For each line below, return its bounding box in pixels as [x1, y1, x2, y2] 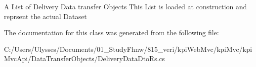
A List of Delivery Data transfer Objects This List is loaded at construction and [4, 1, 247, 11]
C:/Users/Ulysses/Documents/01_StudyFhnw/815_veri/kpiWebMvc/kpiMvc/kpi [4, 44, 252, 54]
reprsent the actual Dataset [4, 11, 87, 21]
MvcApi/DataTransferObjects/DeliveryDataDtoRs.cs [4, 53, 165, 64]
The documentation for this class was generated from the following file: [4, 27, 219, 38]
